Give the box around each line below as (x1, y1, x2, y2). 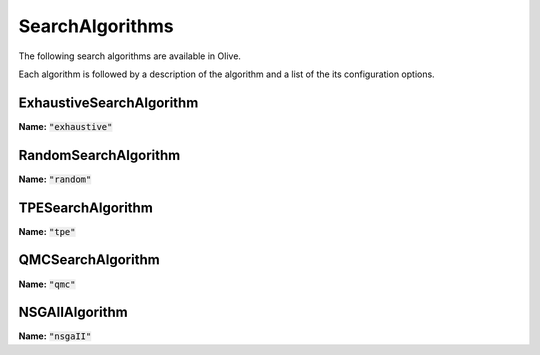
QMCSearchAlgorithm (18, 251, 160, 269)
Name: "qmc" (18, 278, 76, 290)
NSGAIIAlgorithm (18, 304, 129, 321)
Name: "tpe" (18, 225, 76, 237)
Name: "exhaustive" (18, 120, 113, 132)
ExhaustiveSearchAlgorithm (18, 94, 199, 111)
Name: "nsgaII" (18, 330, 92, 342)
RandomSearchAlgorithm (18, 146, 181, 164)
